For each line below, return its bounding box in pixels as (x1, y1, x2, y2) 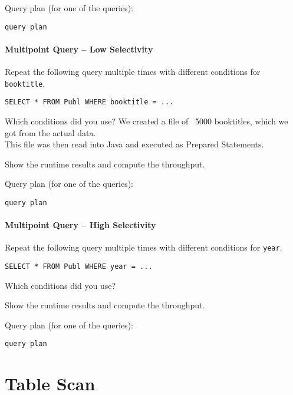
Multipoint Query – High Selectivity (5, 219, 156, 231)
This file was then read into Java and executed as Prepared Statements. (5, 138, 264, 150)
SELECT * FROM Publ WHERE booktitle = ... (5, 98, 174, 107)
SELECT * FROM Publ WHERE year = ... (5, 262, 153, 271)
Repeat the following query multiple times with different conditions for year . (5, 241, 282, 254)
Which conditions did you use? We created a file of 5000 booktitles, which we (5, 114, 288, 127)
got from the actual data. (5, 126, 96, 139)
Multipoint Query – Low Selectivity (5, 42, 153, 55)
